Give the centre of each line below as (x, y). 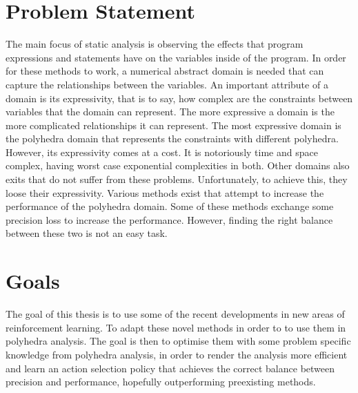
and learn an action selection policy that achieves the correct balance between (170, 368)
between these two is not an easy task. (87, 233)
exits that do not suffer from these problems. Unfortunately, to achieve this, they (177, 179)
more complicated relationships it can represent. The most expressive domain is (173, 125)
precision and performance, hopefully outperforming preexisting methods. (161, 382)
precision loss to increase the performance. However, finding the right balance (169, 219)
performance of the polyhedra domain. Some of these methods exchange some (170, 206)
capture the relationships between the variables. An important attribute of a (167, 84)
